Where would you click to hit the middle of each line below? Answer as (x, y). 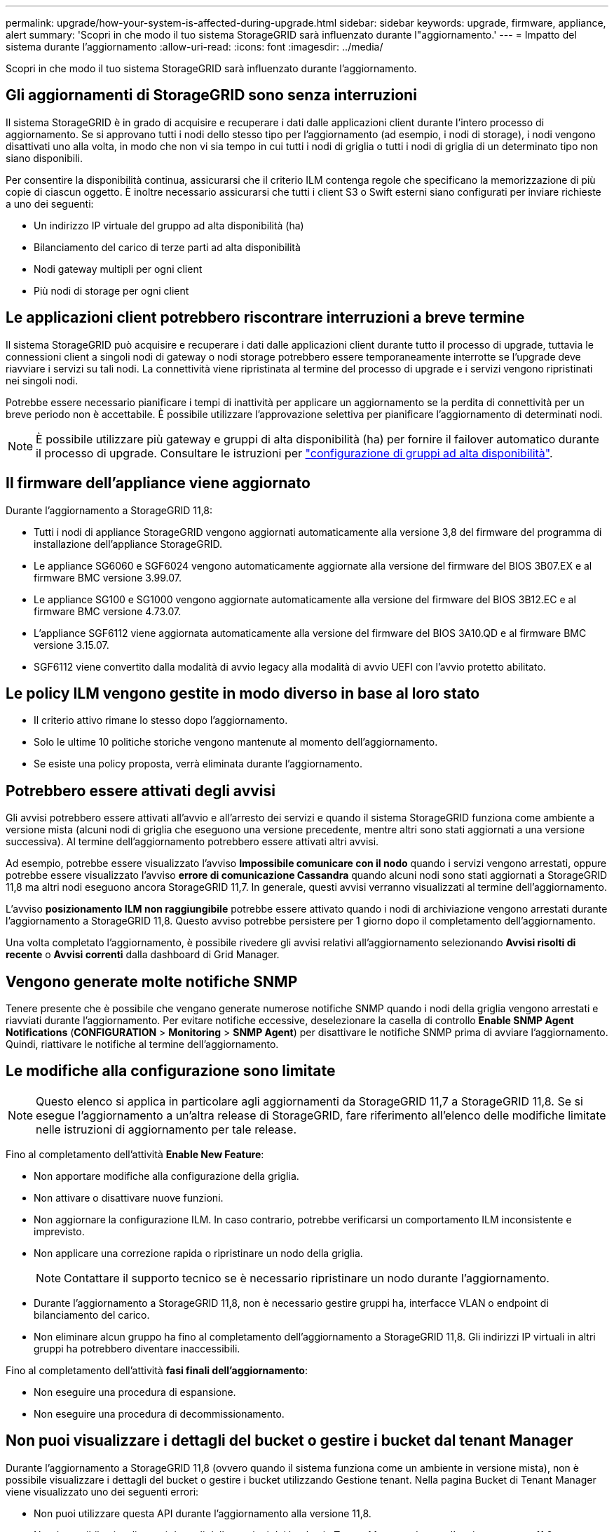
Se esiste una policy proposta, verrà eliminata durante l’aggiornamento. (198, 764)
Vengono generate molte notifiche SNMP (152, 981)
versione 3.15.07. (71, 645)
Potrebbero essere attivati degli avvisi (141, 791)
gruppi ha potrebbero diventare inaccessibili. (137, 1348)
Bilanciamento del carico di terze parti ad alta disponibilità (167, 247)
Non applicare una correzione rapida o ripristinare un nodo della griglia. (198, 1253)
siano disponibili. (45, 158)
